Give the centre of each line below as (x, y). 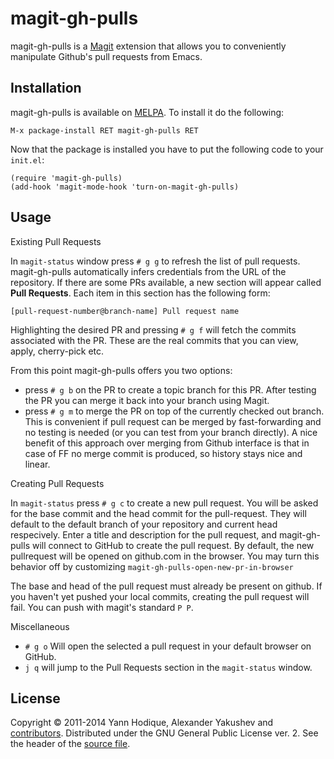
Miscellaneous (40, 626)
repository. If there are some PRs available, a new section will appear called (166, 282)
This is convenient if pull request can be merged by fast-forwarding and (173, 421)
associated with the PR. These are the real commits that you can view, (154, 340)
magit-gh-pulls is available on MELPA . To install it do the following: (147, 112)
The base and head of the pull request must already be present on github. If (166, 586)
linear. (37, 464)
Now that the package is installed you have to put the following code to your (167, 149)
